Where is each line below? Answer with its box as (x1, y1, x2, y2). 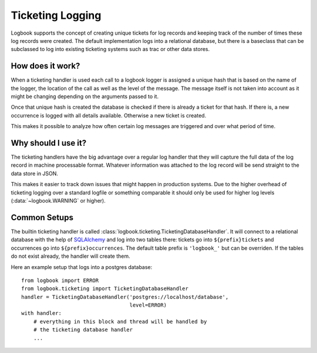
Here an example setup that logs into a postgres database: (11, 263, 153, 270)
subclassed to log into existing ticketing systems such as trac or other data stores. (11, 46, 210, 53)
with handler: (21, 310, 62, 317)
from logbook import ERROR (21, 277, 99, 284)
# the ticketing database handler (33, 327, 133, 333)
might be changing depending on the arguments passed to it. (11, 93, 158, 100)
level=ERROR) (129, 302, 167, 308)
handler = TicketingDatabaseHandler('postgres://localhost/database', (21, 294, 229, 300)
